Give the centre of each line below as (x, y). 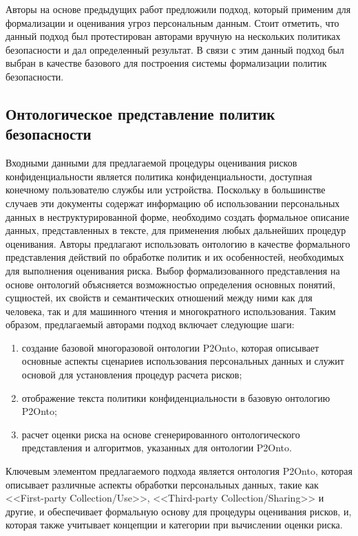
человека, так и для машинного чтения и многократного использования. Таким (171, 311)
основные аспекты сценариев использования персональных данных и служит (183, 361)
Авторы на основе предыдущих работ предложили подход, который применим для (178, 9)
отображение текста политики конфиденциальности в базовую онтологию (176, 397)
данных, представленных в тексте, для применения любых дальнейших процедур (176, 230)
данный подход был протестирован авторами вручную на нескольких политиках (173, 36)
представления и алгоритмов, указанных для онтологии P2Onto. (157, 448)
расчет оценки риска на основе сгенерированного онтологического (161, 434)
